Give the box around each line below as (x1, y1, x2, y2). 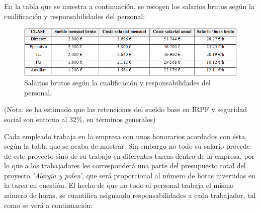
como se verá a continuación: (4, 199, 93, 210)
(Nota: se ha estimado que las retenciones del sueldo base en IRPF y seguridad (4, 104, 247, 115)
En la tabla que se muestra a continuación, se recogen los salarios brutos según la (4, 1, 254, 11)
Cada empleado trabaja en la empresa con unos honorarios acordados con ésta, (4, 131, 247, 141)
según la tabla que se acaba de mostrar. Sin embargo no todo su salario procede (4, 141, 250, 151)
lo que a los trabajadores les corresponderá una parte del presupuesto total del (4, 160, 246, 171)
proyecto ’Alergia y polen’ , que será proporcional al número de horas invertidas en (4, 170, 255, 180)
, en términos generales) (82, 114, 156, 124)
